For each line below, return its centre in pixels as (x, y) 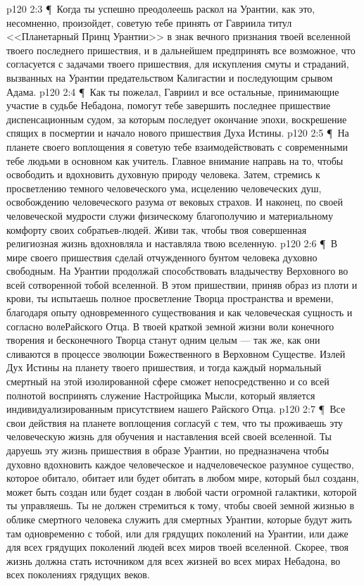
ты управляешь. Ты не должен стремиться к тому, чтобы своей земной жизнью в (181, 505)
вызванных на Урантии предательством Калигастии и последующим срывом (170, 77)
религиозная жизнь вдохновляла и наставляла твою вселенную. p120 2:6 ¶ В (172, 243)
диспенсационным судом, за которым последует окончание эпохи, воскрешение (177, 119)
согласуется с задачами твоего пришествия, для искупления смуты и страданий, (178, 64)
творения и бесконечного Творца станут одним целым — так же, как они (163, 340)
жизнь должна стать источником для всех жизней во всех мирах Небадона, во (174, 560)
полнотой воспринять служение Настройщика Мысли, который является (161, 395)
